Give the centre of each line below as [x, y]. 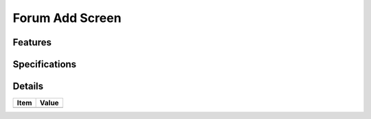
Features [32, 42]
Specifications [45, 64]
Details [28, 86]
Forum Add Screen [67, 18]
